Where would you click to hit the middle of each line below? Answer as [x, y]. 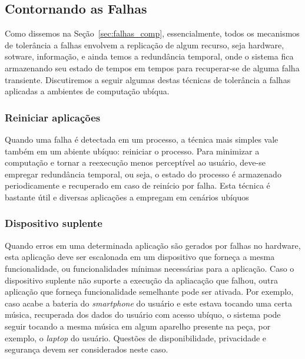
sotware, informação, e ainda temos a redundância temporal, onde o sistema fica [149, 56]
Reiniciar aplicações [53, 117]
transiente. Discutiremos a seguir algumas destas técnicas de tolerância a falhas [148, 79]
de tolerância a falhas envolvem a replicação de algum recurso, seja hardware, [145, 45]
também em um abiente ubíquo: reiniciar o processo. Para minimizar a [132, 151]
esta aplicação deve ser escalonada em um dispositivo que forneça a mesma [140, 257]
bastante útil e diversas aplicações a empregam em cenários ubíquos [127, 197]
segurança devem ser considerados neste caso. [87, 349]
